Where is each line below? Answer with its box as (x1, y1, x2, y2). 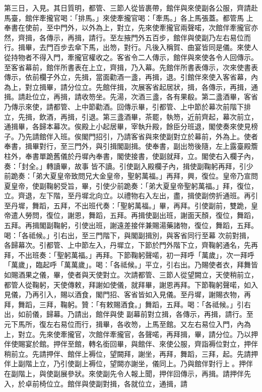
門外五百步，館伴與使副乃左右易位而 (130, 32, 251, 42)
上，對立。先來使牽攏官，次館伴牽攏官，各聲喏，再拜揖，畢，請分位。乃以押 (4, 328, 258, 339)
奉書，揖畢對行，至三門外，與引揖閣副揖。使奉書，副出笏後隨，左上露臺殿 (4, 141, 251, 151)
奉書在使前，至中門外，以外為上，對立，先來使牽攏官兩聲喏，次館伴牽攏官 (4, 22, 251, 33)
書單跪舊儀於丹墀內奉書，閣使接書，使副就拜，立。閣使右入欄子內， (32, 150, 258, 161)
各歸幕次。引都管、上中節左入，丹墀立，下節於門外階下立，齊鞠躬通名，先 (4, 240, 251, 250)
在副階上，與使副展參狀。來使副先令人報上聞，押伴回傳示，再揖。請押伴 (4, 368, 244, 378)
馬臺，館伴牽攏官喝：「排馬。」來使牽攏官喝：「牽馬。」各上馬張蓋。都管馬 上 (4, 12, 253, 23)
